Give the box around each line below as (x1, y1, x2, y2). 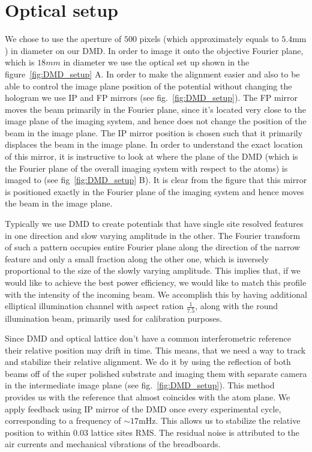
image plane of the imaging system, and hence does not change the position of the (5, 115, 307, 127)
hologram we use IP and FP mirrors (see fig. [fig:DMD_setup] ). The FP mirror (5, 91, 298, 104)
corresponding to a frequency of (5, 414, 121, 427)
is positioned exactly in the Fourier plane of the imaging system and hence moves (5, 185, 304, 197)
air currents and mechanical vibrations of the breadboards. (5, 438, 221, 450)
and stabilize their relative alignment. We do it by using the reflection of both (5, 355, 291, 368)
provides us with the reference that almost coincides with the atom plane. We (5, 391, 290, 403)
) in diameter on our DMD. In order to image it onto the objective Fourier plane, (5, 44, 304, 56)
